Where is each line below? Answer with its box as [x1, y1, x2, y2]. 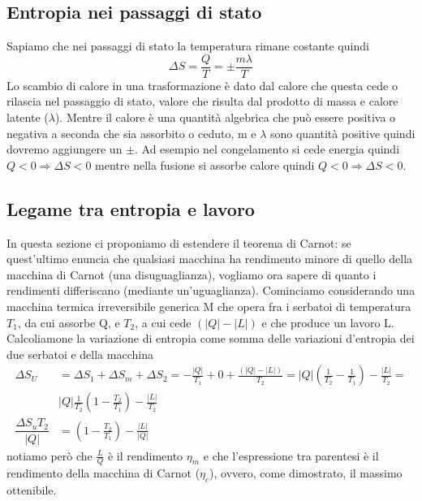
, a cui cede [135, 313, 192, 330]
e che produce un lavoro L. [261, 313, 394, 330]
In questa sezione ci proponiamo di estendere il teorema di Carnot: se [6, 234, 351, 251]
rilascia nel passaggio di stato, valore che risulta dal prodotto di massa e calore [6, 93, 398, 110]
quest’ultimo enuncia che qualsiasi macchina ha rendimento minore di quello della [6, 250, 413, 267]
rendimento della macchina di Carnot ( [6, 464, 200, 482]
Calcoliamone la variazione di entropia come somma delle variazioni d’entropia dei [6, 330, 415, 347]
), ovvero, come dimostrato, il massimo [209, 464, 403, 482]
